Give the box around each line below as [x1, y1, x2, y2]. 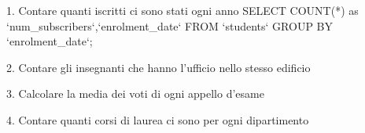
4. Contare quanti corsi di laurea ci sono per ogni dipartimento [6, 111, 309, 128]
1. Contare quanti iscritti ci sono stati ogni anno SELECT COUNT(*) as [6, 2, 359, 18]
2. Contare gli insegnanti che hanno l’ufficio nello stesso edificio [6, 59, 311, 75]
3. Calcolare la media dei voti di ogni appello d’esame [6, 85, 264, 102]
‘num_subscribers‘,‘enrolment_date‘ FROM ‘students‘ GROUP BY [6, 17, 333, 34]
